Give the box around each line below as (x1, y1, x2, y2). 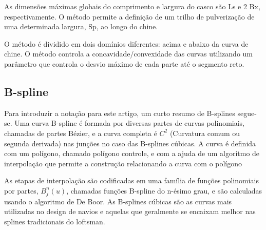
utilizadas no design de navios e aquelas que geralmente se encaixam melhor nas (4, 206, 256, 217)
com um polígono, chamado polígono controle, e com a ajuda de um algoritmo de (4, 148, 260, 159)
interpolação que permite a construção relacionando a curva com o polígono (4, 158, 242, 168)
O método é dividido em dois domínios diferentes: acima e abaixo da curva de (4, 38, 249, 49)
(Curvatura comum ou (169, 127, 240, 138)
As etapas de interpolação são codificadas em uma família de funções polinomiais (4, 175, 259, 186)
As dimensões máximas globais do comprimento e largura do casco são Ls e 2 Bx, (4, 1, 260, 11)
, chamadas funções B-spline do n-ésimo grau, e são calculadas (66, 185, 262, 196)
